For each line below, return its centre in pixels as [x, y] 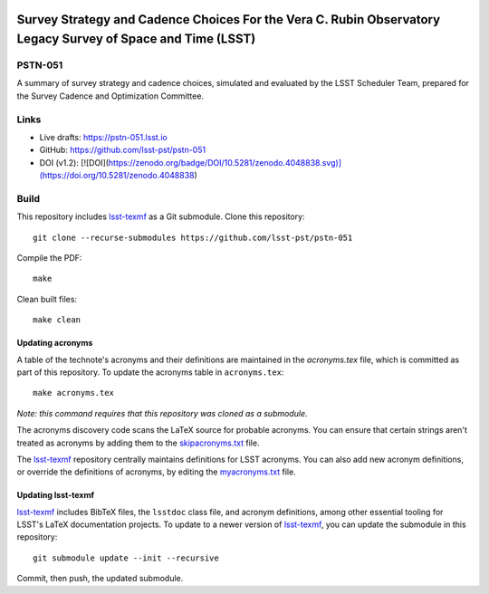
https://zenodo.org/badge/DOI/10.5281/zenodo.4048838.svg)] [225, 162]
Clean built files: [47, 299]
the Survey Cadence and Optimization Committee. [110, 96]
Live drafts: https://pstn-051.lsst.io [103, 137]
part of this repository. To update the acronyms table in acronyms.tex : [150, 372]
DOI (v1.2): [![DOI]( [74, 162]
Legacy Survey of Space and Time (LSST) [136, 39]
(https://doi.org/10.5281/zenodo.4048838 [117, 176]
